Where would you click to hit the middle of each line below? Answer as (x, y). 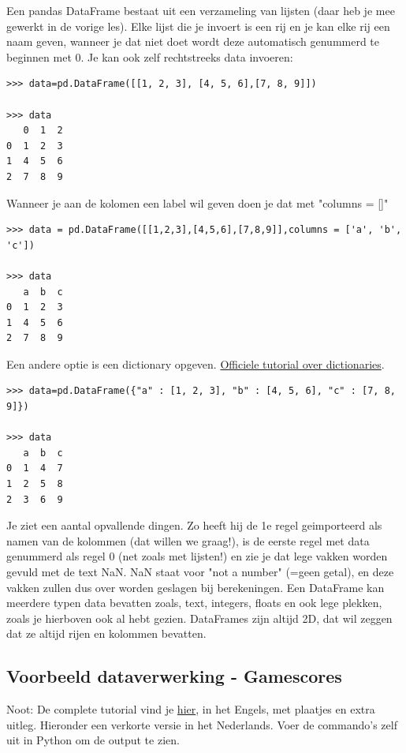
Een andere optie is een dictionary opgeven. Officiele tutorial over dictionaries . (196, 363)
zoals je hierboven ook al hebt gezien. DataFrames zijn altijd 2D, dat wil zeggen (199, 618)
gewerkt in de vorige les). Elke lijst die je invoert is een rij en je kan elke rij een (198, 26)
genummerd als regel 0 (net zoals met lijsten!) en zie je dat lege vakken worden (197, 556)
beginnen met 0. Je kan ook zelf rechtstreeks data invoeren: (150, 56)
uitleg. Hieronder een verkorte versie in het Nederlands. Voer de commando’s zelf (202, 724)
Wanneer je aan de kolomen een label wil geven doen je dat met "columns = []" (197, 202)
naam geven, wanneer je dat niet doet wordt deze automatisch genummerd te (193, 41)
